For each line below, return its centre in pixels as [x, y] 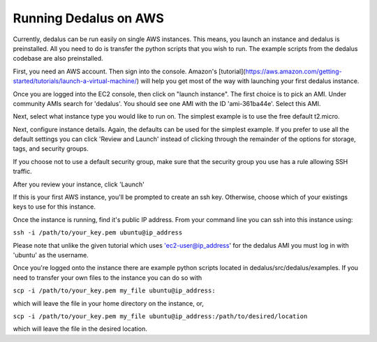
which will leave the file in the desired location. [80, 329]
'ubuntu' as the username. [51, 255]
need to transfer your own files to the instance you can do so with [108, 277]
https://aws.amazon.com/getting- [294, 71]
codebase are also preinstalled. [58, 59]
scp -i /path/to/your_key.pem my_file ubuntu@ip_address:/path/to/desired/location [160, 316]
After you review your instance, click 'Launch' [79, 184]
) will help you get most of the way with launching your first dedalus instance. [248, 81]
